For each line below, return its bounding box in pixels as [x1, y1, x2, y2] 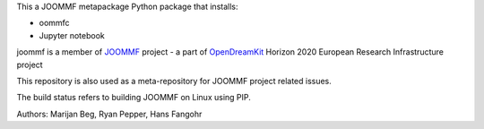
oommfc [39, 18, 71, 29]
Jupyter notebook [39, 30, 105, 40]
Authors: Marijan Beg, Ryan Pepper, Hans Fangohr [16, 108, 203, 119]
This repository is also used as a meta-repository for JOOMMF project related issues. [16, 75, 332, 86]
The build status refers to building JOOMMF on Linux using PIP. [16, 92, 251, 103]
